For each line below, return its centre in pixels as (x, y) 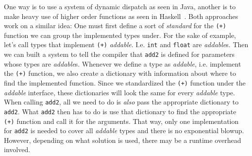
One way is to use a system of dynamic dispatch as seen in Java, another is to (120, 6)
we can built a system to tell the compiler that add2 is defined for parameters (119, 54)
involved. (17, 149)
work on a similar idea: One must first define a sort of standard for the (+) (115, 26)
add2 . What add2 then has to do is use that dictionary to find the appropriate (120, 111)
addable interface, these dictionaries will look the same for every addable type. (119, 92)
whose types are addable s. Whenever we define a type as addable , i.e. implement (123, 63)
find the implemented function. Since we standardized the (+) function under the (125, 83)
